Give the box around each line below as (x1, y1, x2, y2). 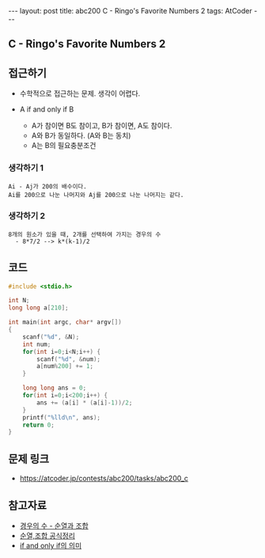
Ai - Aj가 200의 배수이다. (8, 182, 87, 191)
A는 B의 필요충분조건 (31, 141, 97, 150)
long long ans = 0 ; (22, 384, 87, 393)
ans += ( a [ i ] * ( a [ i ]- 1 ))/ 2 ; (36, 398, 133, 407)
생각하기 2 (8, 211, 46, 222)
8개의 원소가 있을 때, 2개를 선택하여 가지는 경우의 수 (8, 230, 161, 238)
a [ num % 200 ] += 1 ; (36, 363, 93, 370)
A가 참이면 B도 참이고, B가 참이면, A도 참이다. (31, 121, 172, 131)
